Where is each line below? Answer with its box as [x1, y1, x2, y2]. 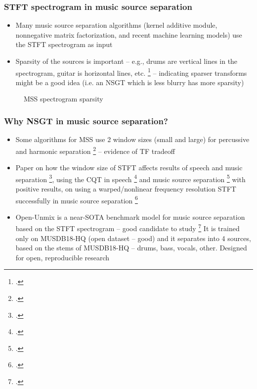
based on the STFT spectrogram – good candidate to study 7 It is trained [15, 222, 240, 234]
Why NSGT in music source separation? [4, 114, 168, 127]
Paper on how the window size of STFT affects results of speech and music [15, 162, 243, 173]
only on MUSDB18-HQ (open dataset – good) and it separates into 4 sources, [15, 233, 251, 243]
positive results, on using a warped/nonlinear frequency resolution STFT [15, 183, 236, 194]
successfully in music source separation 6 [15, 194, 138, 205]
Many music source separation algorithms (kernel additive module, [15, 20, 217, 30]
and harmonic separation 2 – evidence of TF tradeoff [15, 144, 175, 156]
